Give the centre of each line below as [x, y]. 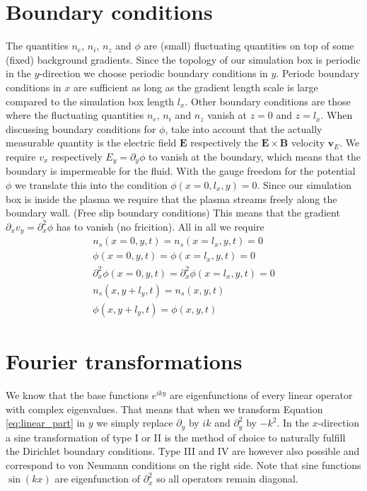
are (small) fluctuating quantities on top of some [249, 46]
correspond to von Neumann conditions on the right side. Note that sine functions [183, 464]
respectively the [225, 143]
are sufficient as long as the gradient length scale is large [196, 87]
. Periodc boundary [318, 73]
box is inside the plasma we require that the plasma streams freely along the [171, 198]
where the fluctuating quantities [75, 115]
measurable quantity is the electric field [91, 143]
